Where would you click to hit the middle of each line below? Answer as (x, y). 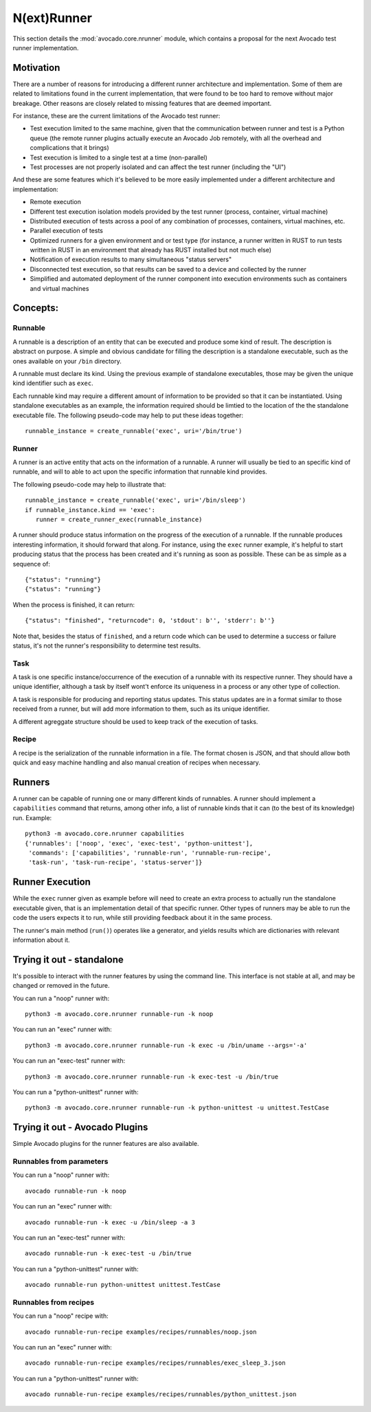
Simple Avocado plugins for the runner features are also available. (106, 1144)
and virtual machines (59, 288)
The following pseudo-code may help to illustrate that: (89, 484)
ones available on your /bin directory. (67, 361)
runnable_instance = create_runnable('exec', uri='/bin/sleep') (136, 500)
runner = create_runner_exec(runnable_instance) (119, 520)
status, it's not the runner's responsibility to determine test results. (107, 646)
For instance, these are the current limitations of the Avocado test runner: (116, 116)
